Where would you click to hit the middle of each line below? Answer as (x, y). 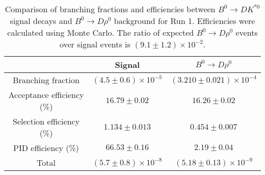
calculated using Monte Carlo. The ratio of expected (101, 32)
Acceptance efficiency (46, 95)
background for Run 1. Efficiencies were (184, 21)
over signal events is (95, 44)
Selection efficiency (46, 121)
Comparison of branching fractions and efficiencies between (110, 9)
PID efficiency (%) (46, 148)
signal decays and (41, 21)
